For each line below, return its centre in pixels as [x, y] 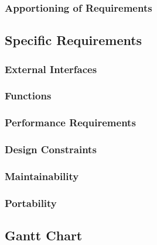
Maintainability [42, 176]
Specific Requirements [74, 40]
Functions [28, 96]
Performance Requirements [70, 123]
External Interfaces [51, 69]
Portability [31, 203]
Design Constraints [51, 149]
